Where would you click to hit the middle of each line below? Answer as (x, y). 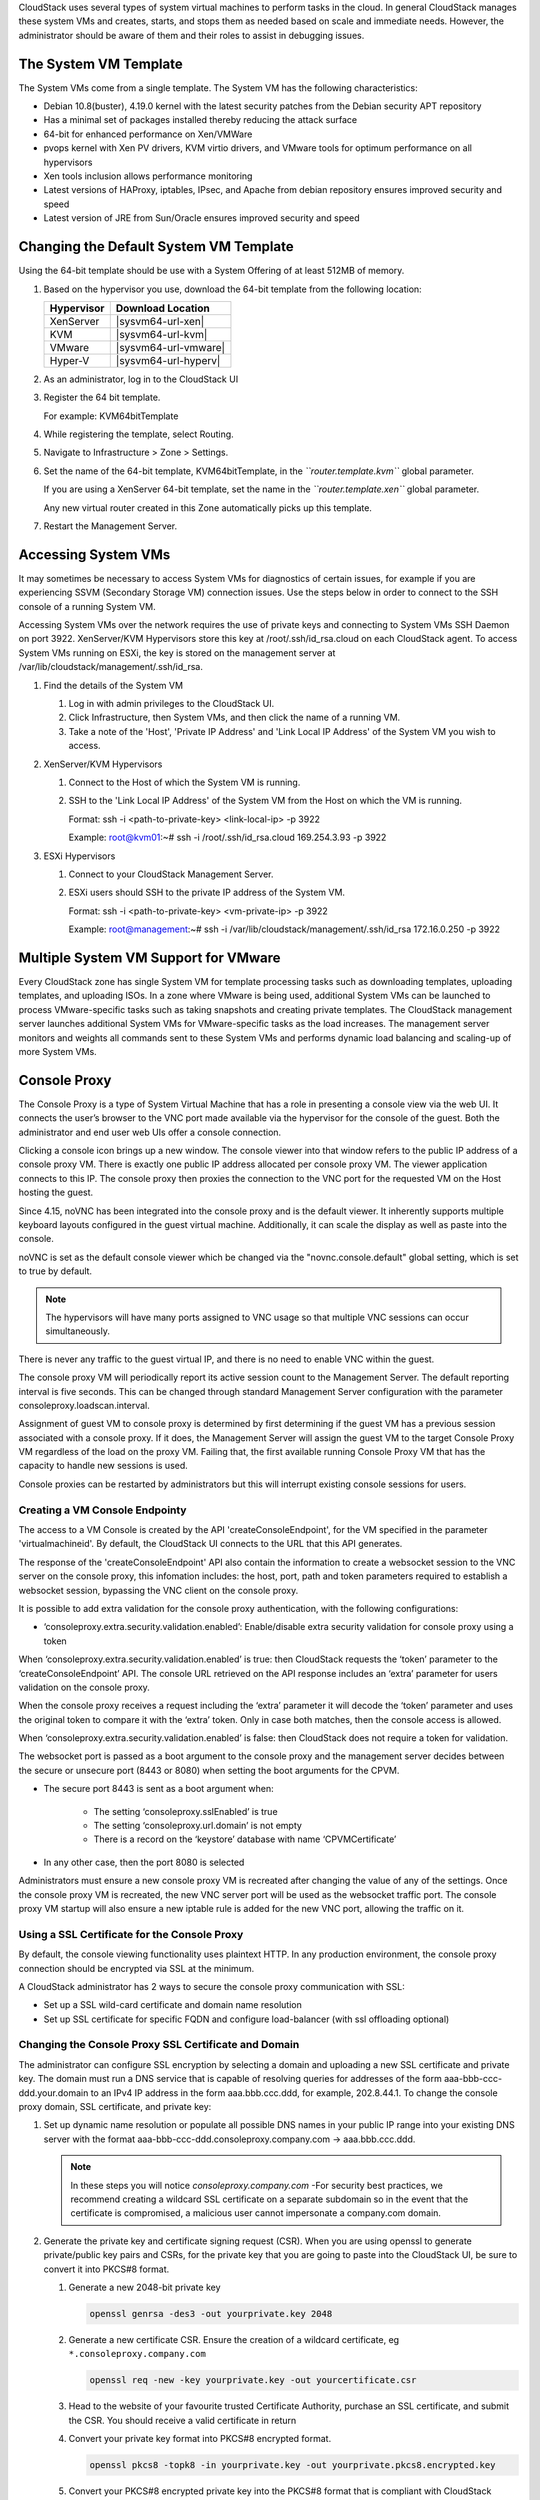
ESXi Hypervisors (79, 856)
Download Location (162, 308)
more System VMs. (57, 1051)
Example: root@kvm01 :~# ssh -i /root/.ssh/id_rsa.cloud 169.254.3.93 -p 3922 (227, 837)
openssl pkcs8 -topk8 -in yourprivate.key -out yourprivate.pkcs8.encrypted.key (292, 2465)
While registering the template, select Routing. (138, 434)
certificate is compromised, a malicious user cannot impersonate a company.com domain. (256, 2213)
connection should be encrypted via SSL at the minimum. (136, 1968)
